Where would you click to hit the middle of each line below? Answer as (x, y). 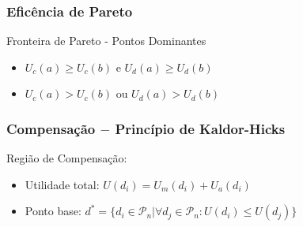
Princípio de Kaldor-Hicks (200, 128)
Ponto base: (53, 211)
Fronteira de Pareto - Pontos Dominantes (106, 41)
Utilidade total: (62, 184)
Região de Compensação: (67, 158)
